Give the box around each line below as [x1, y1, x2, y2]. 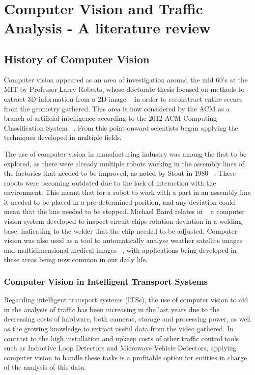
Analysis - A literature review [4, 18, 211, 38]
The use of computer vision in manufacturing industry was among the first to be [4, 148, 247, 159]
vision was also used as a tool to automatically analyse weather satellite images [4, 235, 243, 245]
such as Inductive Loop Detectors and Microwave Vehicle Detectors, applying [4, 343, 237, 353]
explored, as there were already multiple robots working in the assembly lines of [4, 158, 245, 168]
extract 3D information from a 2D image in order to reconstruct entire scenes [4, 93, 243, 104]
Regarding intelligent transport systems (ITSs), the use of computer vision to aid [4, 295, 248, 305]
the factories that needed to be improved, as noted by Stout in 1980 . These [4, 168, 236, 178]
